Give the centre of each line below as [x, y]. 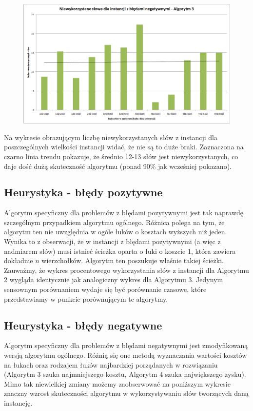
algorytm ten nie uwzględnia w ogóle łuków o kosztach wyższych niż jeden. [116, 232]
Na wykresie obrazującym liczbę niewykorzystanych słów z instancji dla [111, 137]
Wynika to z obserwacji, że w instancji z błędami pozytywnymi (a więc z [112, 241]
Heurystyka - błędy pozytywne [83, 192]
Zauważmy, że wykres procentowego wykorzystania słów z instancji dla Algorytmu [126, 270]
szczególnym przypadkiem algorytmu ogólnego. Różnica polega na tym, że [114, 222]
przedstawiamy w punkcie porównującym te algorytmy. [86, 298]
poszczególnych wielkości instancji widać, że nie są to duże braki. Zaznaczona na [124, 147]
